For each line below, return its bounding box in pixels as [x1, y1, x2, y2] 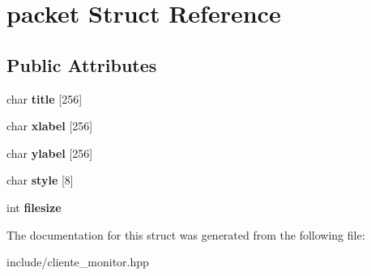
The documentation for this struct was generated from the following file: [6, 226, 365, 243]
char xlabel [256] [6, 117, 93, 134]
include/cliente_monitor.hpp [6, 253, 149, 270]
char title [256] [6, 90, 83, 107]
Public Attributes [6, 52, 157, 77]
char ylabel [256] [6, 144, 93, 161]
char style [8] [6, 172, 74, 189]
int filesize [6, 198, 62, 215]
